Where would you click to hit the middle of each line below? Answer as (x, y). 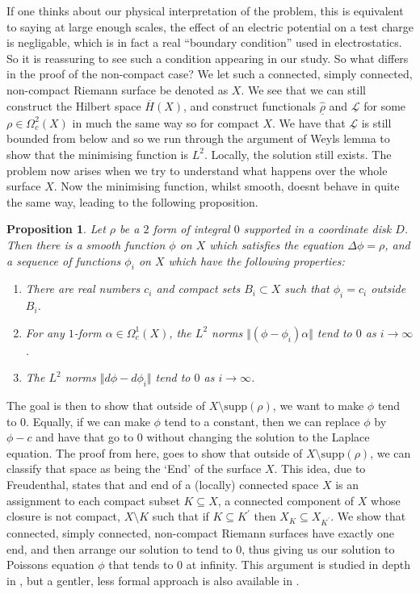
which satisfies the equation (277, 244)
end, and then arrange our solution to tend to (120, 548)
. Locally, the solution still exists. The (298, 154)
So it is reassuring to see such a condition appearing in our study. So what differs (208, 58)
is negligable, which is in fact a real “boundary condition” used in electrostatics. (204, 42)
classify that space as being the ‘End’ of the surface (134, 469)
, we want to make (318, 406)
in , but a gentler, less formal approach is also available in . (153, 580)
